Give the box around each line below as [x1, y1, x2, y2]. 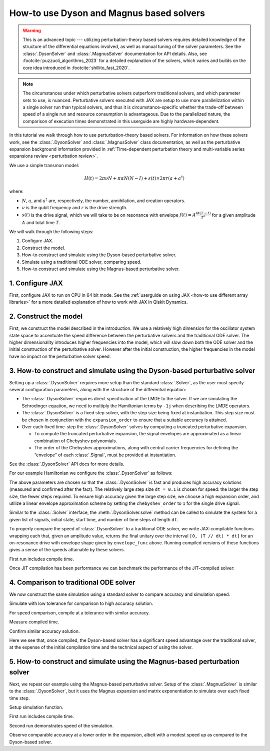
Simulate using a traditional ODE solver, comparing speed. [21, 259, 142, 265]
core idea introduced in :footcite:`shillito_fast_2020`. [22, 65, 130, 71]
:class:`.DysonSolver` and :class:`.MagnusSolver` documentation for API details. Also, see [22, 51, 207, 57]
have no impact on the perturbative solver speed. [9, 353, 111, 359]
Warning [22, 28, 41, 34]
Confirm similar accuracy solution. [9, 628, 80, 634]
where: [9, 188, 24, 195]
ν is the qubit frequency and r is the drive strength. [21, 205, 127, 211]
